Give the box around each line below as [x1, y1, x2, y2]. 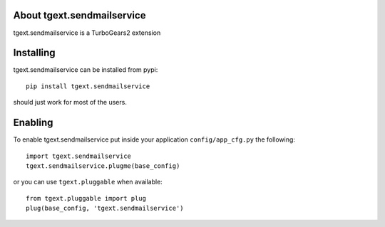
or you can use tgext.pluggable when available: [13, 178, 163, 186]
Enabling [13, 117, 53, 129]
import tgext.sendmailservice [26, 152, 132, 160]
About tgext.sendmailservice [13, 9, 146, 21]
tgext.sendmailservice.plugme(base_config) [26, 162, 180, 170]
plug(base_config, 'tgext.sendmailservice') [26, 204, 185, 213]
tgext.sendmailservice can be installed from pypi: [13, 65, 158, 74]
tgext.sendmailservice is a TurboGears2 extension [13, 28, 161, 37]
